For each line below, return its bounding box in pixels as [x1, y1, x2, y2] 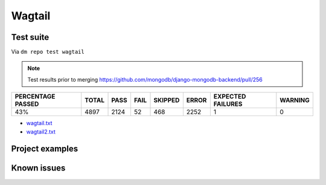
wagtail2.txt [26, 128, 56, 135]
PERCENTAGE [14, 92, 56, 101]
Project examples [11, 144, 78, 154]
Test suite [11, 32, 50, 42]
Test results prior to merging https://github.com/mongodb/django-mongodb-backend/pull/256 [27, 76, 263, 83]
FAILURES [213, 100, 243, 108]
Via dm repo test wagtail [11, 48, 85, 56]
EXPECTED [213, 92, 246, 101]
